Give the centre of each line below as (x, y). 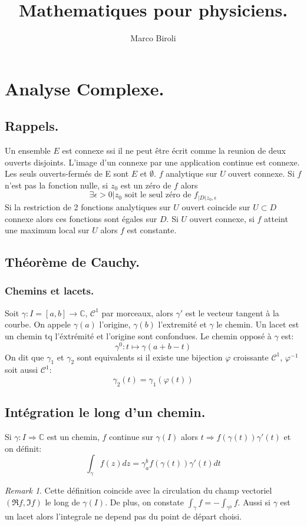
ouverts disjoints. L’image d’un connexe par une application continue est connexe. (152, 162)
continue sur (131, 436)
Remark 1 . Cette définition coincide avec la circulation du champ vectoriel (138, 490)
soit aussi (22, 370)
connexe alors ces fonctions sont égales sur (81, 218)
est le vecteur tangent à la (232, 312)
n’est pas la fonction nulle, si (57, 185)
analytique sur (192, 173)
